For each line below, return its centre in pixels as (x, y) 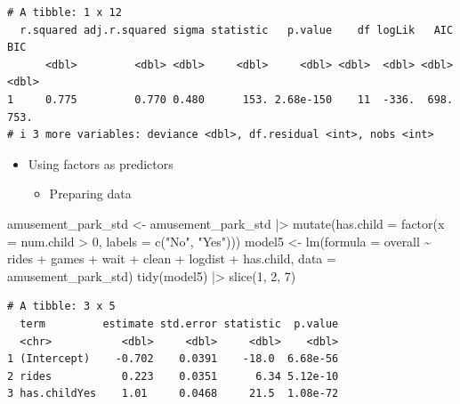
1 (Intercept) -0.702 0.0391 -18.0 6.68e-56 (173, 359)
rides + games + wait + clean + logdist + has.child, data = (172, 259)
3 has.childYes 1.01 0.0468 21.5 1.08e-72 (173, 394)
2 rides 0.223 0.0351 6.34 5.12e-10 (173, 376)
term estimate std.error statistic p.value (179, 323)
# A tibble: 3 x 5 (61, 307)
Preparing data (90, 194)
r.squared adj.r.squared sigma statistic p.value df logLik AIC (237, 30)
